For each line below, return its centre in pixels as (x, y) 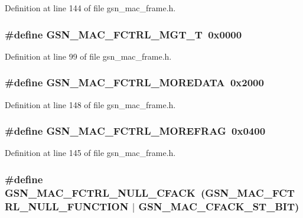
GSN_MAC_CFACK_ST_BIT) (219, 206)
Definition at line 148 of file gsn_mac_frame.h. (90, 104)
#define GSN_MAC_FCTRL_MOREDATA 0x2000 (134, 82)
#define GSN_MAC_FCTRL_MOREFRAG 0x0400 (135, 131)
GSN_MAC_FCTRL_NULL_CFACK (100, 192)
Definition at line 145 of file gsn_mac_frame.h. (90, 153)
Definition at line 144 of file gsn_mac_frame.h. (90, 8)
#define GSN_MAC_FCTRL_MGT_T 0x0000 (123, 34)
